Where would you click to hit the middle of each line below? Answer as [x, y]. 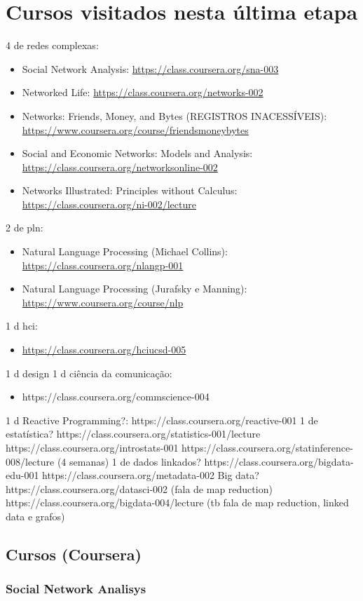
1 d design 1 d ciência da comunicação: [89, 373]
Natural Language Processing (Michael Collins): [125, 251]
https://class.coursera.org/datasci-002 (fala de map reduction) [139, 488]
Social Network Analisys [76, 589]
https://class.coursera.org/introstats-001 [92, 447]
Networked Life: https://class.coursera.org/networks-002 [143, 92]
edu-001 [22, 475]
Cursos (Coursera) [74, 554]
